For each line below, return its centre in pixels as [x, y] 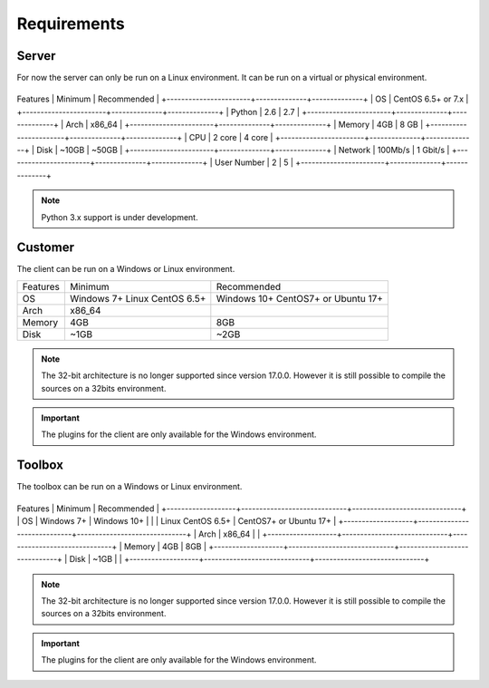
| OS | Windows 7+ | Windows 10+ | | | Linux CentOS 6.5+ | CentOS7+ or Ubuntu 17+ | [177, 521]
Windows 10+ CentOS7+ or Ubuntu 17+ [300, 298]
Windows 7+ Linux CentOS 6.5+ [138, 298]
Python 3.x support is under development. [120, 217]
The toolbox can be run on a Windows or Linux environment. [129, 487]
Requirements [71, 24]
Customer [45, 248]
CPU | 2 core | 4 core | [231, 137]
